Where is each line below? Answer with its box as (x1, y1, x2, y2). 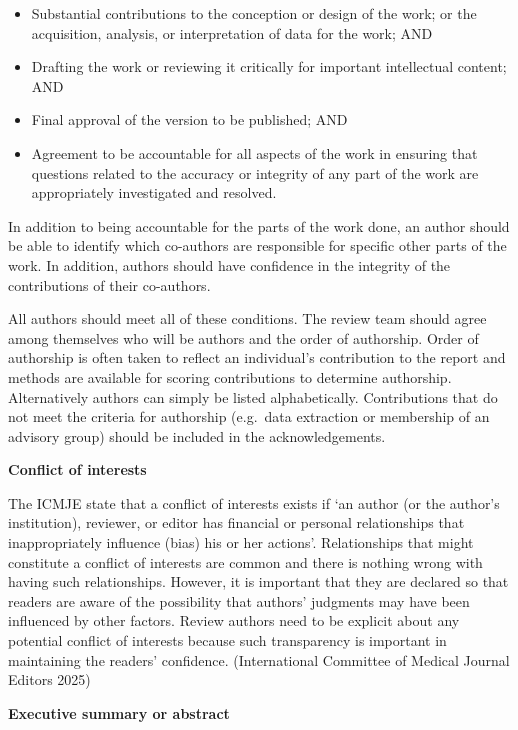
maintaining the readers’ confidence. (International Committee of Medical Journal (8, 649, 510, 670)
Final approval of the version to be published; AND (31, 109, 348, 130)
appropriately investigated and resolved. (31, 182, 277, 203)
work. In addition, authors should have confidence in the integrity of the (8, 254, 451, 275)
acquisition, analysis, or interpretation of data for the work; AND (31, 22, 433, 43)
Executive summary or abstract (8, 702, 230, 723)
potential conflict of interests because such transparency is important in (8, 630, 447, 651)
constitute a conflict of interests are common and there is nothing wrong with (8, 551, 483, 572)
